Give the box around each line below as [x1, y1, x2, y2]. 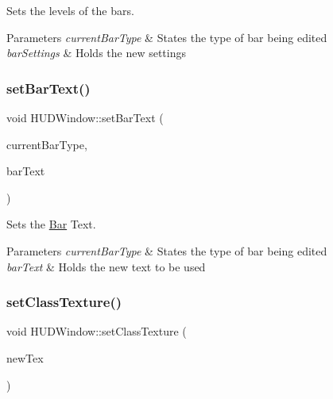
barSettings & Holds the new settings [6, 44, 186, 61]
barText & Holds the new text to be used [6, 258, 206, 274]
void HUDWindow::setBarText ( [6, 109, 164, 125]
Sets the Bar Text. [6, 216, 96, 232]
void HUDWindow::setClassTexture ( [6, 323, 187, 340]
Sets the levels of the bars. [6, 2, 134, 18]
